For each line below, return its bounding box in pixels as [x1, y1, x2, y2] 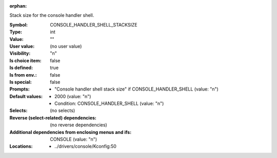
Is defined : [9, 64, 33, 71]
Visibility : [9, 50, 31, 56]
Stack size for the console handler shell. [9, 12, 94, 18]
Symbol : [9, 21, 28, 28]
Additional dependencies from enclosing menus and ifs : [9, 129, 132, 135]
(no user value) [50, 43, 82, 49]
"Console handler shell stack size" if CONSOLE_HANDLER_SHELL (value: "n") [54, 86, 219, 92]
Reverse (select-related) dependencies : [9, 115, 97, 121]
